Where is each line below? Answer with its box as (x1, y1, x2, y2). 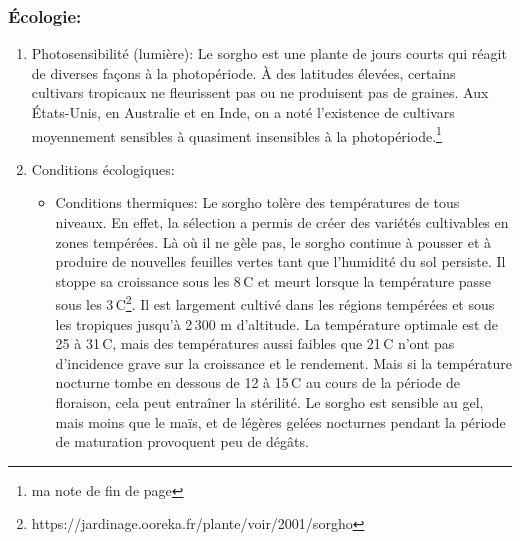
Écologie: (8, 3, 82, 28)
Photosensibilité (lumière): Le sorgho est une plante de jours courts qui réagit (31, 43, 507, 64)
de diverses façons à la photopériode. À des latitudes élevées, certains (31, 62, 456, 83)
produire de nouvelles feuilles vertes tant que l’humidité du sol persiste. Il (55, 251, 506, 272)
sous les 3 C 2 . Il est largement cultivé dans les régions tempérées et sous (55, 291, 495, 315)
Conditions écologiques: (31, 158, 175, 179)
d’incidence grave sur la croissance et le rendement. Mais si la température (55, 352, 512, 373)
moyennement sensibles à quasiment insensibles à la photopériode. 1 (31, 122, 442, 146)
